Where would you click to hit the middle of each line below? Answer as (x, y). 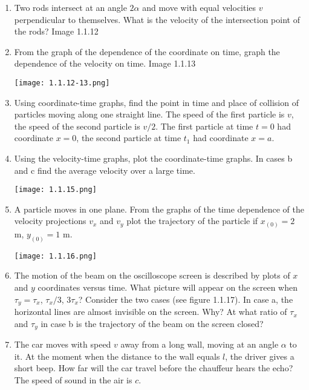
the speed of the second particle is (77, 126)
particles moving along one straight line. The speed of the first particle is (149, 114)
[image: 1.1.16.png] (55, 256)
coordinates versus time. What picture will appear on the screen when (168, 287)
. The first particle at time (204, 126)
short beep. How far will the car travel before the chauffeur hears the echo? (154, 368)
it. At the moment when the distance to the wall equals (117, 356)
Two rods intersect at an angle (70, 7)
